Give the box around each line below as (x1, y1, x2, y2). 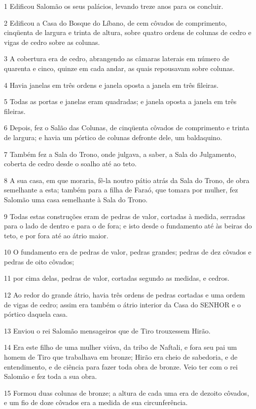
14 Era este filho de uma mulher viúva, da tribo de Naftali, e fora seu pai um (4, 342, 237, 352)
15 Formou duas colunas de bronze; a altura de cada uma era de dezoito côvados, (4, 387, 249, 398)
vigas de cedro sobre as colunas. (4, 37, 100, 47)
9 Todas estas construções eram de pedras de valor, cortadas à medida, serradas (4, 211, 245, 221)
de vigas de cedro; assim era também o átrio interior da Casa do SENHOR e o (4, 299, 241, 309)
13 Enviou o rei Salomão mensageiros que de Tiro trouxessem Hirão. (4, 325, 211, 335)
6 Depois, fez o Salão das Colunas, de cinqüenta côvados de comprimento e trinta (4, 122, 250, 133)
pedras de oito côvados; (4, 256, 74, 266)
